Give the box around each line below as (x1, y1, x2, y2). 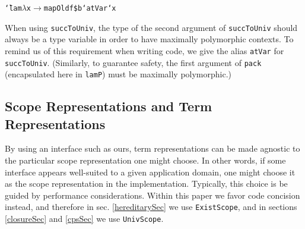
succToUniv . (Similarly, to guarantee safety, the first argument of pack (5, 56, 262, 68)
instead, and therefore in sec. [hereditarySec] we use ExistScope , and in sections (5, 200, 297, 213)
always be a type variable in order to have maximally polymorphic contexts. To (5, 33, 294, 45)
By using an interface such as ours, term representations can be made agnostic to (5, 142, 300, 155)
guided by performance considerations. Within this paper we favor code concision (5, 189, 300, 201)
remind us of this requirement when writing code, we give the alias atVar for (5, 44, 284, 57)
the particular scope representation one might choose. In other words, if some (5, 154, 286, 167)
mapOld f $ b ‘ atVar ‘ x (43, 4, 116, 12)
